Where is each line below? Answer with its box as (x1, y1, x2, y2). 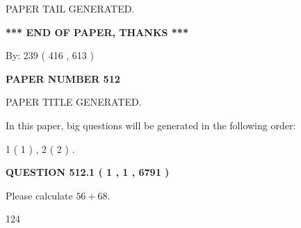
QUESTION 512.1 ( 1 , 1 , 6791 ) (6, 165, 170, 179)
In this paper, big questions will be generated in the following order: (6, 117, 296, 132)
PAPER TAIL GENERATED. (6, 1, 135, 15)
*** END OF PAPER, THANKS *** (6, 24, 188, 39)
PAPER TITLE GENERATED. (6, 95, 142, 109)
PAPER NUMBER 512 (6, 71, 120, 85)
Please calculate (6, 188, 73, 202)
